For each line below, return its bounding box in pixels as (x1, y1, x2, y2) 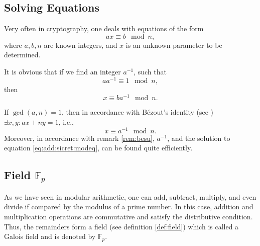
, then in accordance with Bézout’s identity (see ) (61, 107, 214, 117)
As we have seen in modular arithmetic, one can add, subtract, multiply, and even (4, 191, 256, 202)
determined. (4, 49, 41, 60)
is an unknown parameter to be (125, 39, 222, 50)
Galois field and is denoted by (4, 231, 96, 241)
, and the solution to (167, 132, 230, 143)
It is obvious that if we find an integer (4, 66, 121, 76)
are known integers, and (44, 39, 117, 50)
